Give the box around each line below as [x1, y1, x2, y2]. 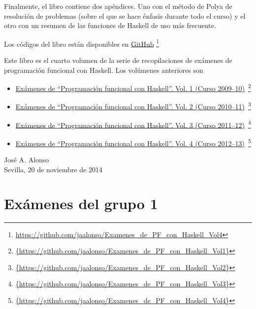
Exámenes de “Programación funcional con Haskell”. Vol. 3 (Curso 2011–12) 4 [15, 118, 251, 130]
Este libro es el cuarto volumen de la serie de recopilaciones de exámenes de [4, 55, 232, 65]
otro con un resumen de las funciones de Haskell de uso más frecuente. [4, 20, 216, 31]
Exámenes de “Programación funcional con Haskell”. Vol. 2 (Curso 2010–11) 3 [15, 100, 251, 112]
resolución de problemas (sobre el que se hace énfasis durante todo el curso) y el [4, 10, 246, 21]
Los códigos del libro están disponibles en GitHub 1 [4, 37, 159, 49]
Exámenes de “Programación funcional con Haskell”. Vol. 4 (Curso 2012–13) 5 [15, 136, 251, 148]
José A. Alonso [4, 154, 49, 165]
